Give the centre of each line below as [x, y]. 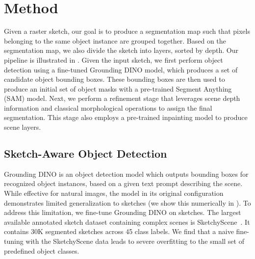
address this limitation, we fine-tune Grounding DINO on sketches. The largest [123, 212]
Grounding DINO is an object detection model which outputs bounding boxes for [126, 174]
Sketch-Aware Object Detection [86, 153]
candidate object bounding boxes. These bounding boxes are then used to [115, 79]
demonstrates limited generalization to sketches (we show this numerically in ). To [127, 202]
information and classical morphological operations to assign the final [108, 107]
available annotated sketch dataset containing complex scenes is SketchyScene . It [127, 222]
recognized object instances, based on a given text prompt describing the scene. [123, 183]
